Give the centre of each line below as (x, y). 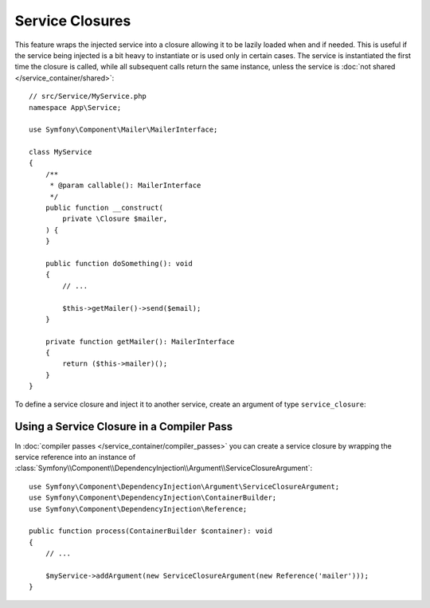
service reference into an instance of (75, 457)
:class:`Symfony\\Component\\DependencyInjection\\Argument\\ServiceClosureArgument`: (164, 468)
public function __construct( (104, 208)
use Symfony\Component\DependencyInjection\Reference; (138, 509)
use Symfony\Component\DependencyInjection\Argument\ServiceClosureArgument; (184, 486)
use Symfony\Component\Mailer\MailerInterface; (123, 130)
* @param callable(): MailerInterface (125, 186)
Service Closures (73, 21)
